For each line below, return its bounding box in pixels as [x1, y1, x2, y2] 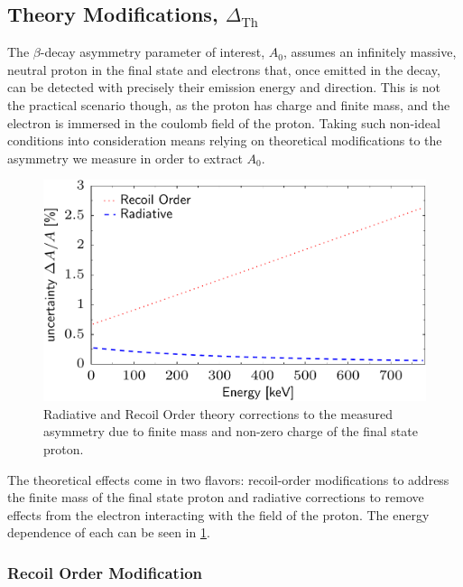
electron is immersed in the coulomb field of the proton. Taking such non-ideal [7, 113, 440, 132]
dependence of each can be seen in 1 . [7, 523, 210, 542]
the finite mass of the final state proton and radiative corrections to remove [7, 488, 424, 507]
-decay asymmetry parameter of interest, [40, 42, 265, 61]
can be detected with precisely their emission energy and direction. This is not [7, 78, 441, 97]
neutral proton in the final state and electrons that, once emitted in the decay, [7, 60, 440, 79]
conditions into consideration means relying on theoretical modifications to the [7, 131, 442, 150]
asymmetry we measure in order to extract [7, 148, 243, 167]
